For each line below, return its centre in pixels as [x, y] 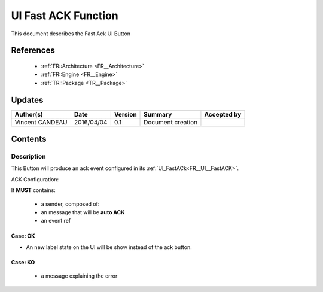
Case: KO [23, 262]
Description [28, 157]
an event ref [56, 221]
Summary [158, 114]
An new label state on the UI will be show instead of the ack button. [109, 247]
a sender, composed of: [70, 204]
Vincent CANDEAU [41, 122]
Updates [27, 100]
